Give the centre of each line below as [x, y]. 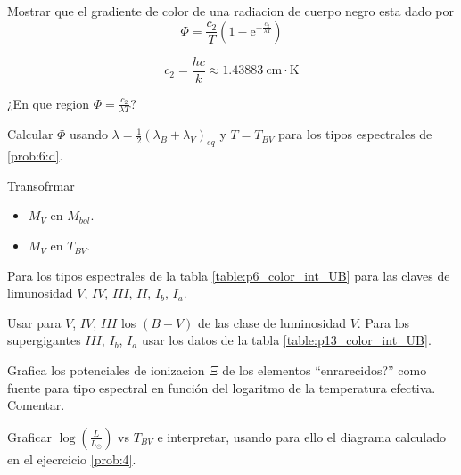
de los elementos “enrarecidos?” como [325, 370]
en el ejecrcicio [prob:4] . [72, 459]
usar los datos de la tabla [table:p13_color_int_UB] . [286, 340]
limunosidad [40, 293]
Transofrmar [41, 185]
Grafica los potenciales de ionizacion [106, 370]
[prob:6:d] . [35, 156]
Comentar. [36, 405]
